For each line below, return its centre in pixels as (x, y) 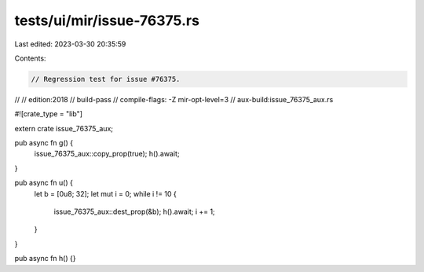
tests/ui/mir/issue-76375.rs (107, 20)
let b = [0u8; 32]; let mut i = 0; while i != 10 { (105, 193)
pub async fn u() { (44, 183)
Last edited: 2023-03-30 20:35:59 (70, 44)
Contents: (30, 58)
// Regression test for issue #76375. (106, 79)
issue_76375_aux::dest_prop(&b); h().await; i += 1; (134, 211)
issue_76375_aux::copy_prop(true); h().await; (107, 154)
